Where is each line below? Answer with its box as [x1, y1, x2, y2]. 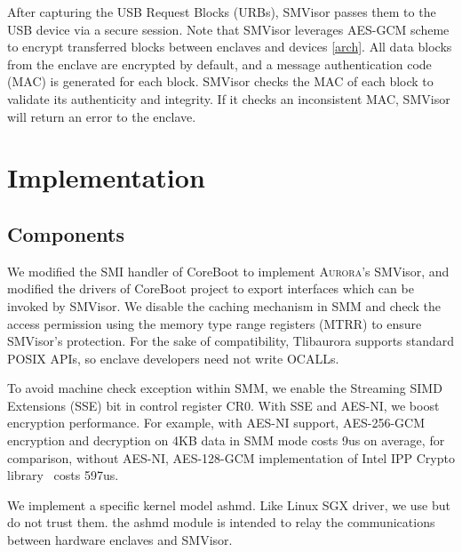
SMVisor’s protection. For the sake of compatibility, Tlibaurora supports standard [7, 332, 455, 350]
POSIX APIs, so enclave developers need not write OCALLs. [7, 348, 339, 367]
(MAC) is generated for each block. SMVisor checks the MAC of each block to [7, 72, 434, 91]
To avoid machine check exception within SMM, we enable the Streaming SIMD [7, 379, 442, 397]
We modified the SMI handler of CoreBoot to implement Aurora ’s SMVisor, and [7, 261, 450, 280]
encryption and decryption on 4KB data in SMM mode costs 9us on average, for [7, 431, 445, 450]
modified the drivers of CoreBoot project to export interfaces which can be [7, 279, 414, 298]
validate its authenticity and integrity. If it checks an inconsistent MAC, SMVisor [7, 89, 450, 108]
